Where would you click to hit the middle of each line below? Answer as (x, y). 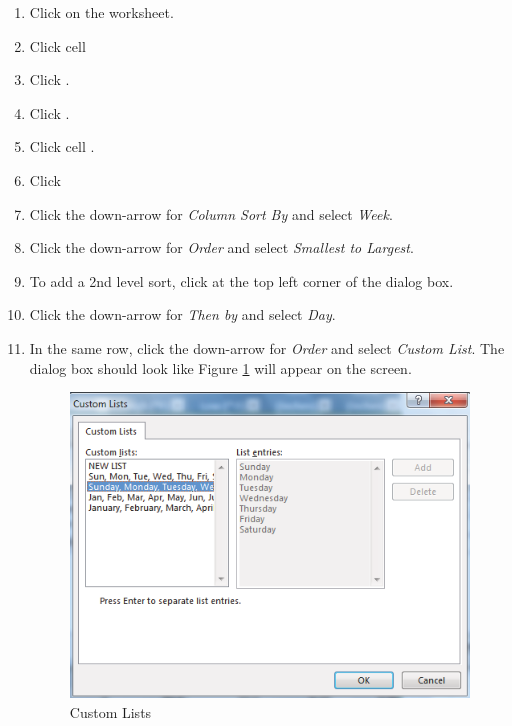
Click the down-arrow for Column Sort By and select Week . (211, 213)
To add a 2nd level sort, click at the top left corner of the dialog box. (241, 280)
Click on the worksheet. (101, 12)
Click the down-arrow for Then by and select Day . (182, 314)
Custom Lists (110, 711)
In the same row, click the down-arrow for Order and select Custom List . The (267, 347)
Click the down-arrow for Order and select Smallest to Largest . (221, 247)
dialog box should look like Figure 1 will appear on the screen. (220, 367)
